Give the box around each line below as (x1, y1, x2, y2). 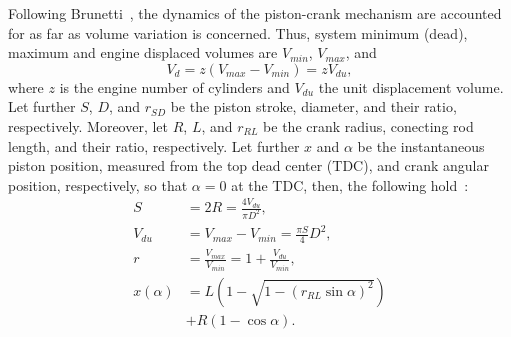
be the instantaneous (357, 135, 485, 156)
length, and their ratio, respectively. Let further (8, 135, 300, 156)
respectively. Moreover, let (8, 115, 169, 136)
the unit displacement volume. (318, 76, 504, 97)
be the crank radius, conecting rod (263, 115, 474, 136)
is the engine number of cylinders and (59, 76, 290, 97)
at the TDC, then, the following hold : (231, 174, 469, 195)
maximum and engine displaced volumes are (8, 42, 278, 63)
